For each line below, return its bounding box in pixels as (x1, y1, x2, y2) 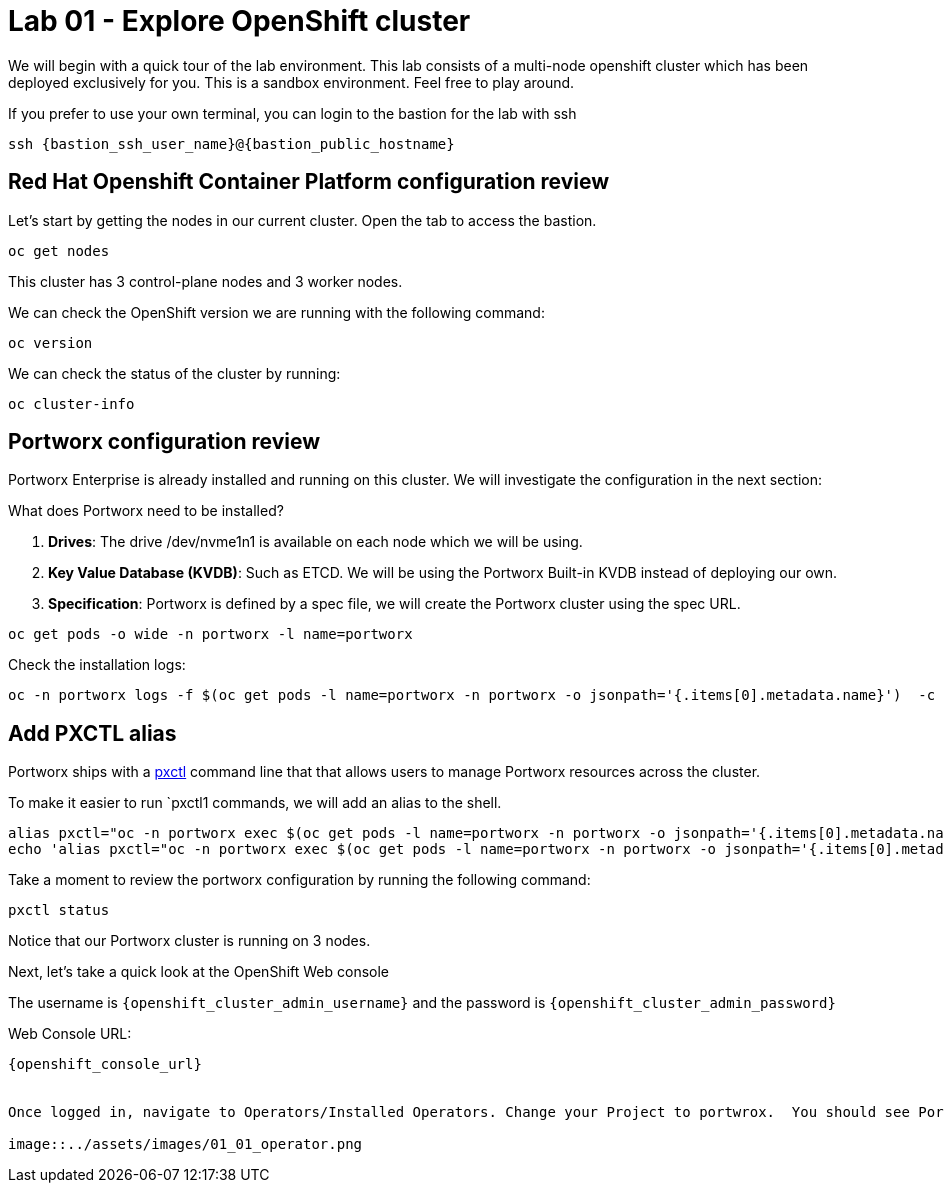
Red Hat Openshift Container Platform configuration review (8, 169, 610, 195)
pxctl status (8, 902, 110, 919)
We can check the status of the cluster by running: (8, 364, 341, 382)
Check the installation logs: (8, 656, 186, 674)
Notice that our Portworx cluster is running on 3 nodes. (8, 932, 371, 950)
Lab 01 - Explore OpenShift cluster (8, 4, 471, 38)
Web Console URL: (8, 1025, 132, 1043)
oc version (8, 334, 93, 351)
